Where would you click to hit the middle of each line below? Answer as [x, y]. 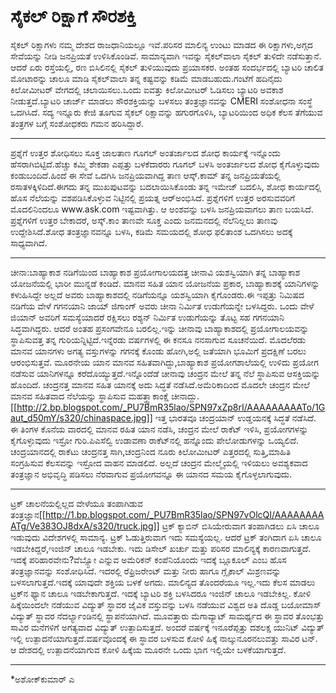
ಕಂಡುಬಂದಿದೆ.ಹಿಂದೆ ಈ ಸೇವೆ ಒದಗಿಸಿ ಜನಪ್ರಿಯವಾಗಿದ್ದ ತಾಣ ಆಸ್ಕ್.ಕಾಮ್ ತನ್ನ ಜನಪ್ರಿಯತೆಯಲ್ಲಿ [146, 175]
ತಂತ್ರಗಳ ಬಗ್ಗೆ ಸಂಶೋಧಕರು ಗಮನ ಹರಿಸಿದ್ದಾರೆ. [77, 123]
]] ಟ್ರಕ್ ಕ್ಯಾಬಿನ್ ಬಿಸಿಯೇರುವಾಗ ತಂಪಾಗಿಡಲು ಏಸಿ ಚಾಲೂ [236, 526]
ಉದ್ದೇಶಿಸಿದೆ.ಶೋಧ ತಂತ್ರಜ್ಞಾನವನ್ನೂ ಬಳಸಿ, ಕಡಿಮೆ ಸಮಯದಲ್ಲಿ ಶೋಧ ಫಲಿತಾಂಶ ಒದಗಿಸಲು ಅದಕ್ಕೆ [151, 231]
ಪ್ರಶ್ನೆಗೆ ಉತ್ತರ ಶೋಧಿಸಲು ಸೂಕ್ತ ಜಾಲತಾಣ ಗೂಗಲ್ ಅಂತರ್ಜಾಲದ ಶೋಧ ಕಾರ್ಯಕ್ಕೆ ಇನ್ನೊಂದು [146, 152]
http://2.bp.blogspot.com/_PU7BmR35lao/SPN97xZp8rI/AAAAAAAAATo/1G [171, 407]
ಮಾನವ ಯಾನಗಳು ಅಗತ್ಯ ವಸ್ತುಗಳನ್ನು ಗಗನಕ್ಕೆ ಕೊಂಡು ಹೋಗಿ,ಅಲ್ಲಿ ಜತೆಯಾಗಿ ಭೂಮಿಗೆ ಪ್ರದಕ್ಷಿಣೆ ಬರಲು [158, 351]
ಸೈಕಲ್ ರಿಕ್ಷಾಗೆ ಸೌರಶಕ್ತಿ [73, 16]
